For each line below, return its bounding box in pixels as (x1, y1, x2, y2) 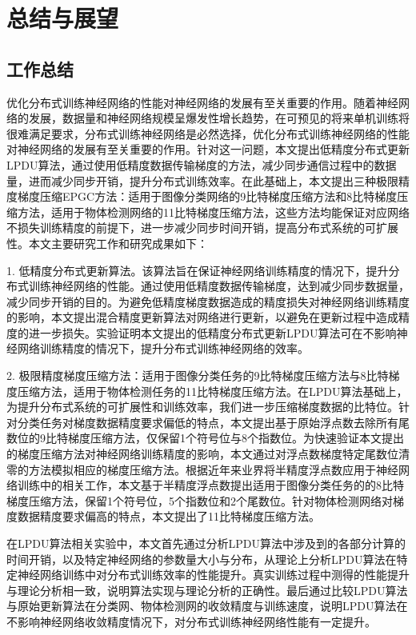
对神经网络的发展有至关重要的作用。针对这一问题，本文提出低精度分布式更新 (6, 141, 410, 158)
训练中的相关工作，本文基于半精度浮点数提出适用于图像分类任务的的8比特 (17, 477, 404, 493)
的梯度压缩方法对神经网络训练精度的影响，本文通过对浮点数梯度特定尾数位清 (6, 445, 410, 462)
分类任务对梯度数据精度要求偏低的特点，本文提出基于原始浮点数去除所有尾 (17, 413, 410, 430)
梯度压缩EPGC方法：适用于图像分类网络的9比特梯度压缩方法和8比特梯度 (17, 188, 398, 205)
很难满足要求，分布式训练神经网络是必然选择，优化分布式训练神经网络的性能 (6, 125, 410, 142)
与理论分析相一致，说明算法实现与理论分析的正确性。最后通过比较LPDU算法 (6, 581, 408, 598)
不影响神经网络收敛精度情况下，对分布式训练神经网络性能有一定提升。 (6, 613, 376, 629)
